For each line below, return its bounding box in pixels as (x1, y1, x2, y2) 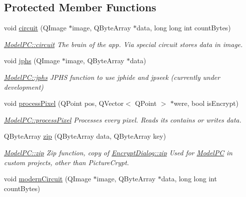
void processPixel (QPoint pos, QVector (4, 98, 124, 108)
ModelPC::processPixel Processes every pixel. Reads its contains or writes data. (4, 114, 242, 124)
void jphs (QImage (4, 55, 60, 66)
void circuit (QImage (4, 23, 67, 33)
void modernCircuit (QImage (4, 173, 91, 184)
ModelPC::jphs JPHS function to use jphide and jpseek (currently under (4, 72, 220, 82)
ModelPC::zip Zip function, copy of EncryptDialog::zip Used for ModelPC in (4, 147, 233, 157)
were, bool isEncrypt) (173, 98, 239, 108)
